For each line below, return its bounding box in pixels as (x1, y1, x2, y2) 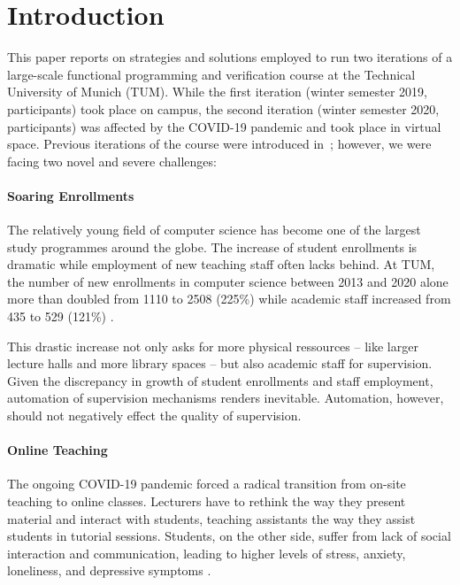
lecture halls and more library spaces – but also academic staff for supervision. (7, 354, 433, 373)
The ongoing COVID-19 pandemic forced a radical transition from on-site (7, 474, 406, 493)
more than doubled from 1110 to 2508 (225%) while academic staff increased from (7, 289, 451, 308)
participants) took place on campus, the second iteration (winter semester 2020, (7, 99, 440, 118)
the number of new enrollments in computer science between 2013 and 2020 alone (7, 272, 448, 290)
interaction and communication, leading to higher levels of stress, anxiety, (7, 543, 406, 562)
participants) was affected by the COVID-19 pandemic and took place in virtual (7, 117, 441, 135)
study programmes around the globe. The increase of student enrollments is (7, 237, 418, 256)
